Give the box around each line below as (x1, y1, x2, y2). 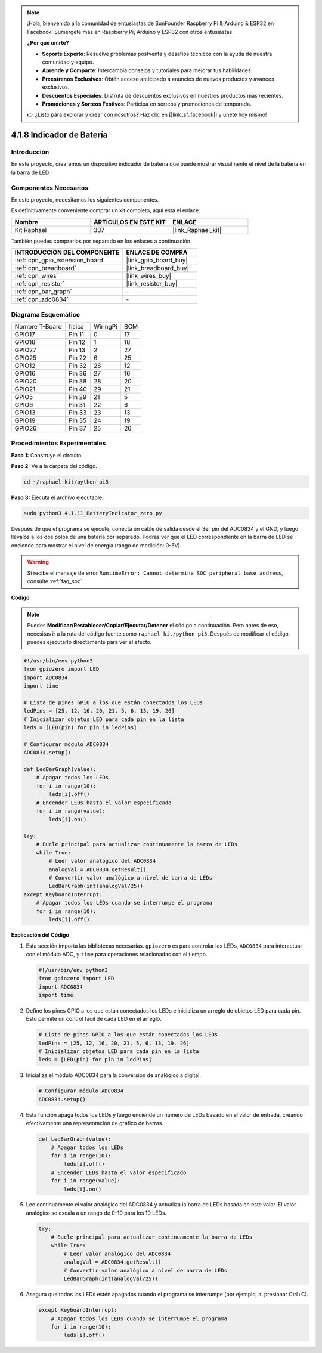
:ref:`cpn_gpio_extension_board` (14, 256, 106, 265)
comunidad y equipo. (42, 58, 94, 66)
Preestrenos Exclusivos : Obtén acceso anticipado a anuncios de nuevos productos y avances (42, 75, 274, 82)
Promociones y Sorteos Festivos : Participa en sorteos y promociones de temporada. (42, 100, 252, 107)
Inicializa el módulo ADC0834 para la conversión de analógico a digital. (26, 1072, 201, 1079)
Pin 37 (69, 424, 86, 432)
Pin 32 (69, 361, 87, 370)
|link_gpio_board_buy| (126, 256, 188, 265)
